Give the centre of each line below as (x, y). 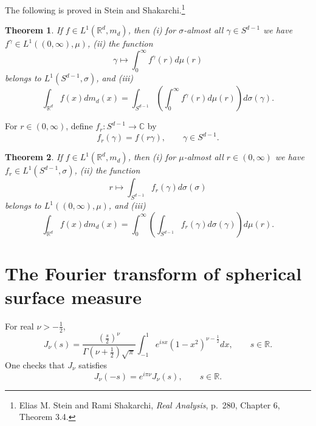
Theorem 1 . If (34, 30)
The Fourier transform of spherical (153, 273)
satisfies (93, 364)
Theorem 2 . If (34, 157)
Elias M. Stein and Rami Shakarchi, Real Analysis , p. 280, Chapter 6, (149, 404)
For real (19, 326)
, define (79, 126)
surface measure (74, 297)
